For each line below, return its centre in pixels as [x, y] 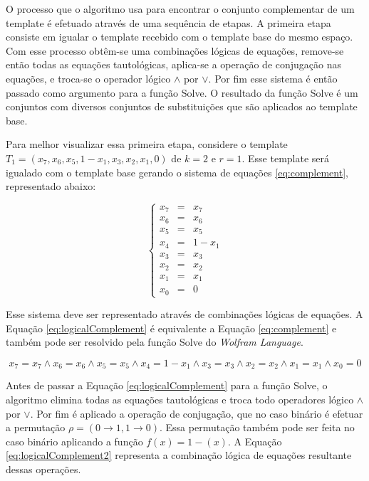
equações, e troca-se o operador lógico [88, 78]
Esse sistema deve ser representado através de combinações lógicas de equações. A [184, 314]
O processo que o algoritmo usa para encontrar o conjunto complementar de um [180, 9]
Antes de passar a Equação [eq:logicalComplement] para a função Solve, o [167, 385]
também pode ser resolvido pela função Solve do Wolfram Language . [155, 342]
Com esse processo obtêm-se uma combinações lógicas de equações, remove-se [175, 50]
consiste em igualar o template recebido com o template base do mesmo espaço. [180, 37]
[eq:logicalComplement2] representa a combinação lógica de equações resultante [179, 455]
